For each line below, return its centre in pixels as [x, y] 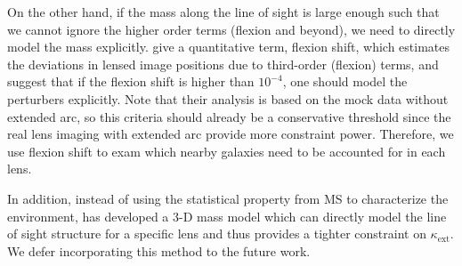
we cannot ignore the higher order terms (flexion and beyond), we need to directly [231, 29]
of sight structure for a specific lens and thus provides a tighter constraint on [217, 234]
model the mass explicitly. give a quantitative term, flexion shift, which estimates [229, 47]
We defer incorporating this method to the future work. [159, 250]
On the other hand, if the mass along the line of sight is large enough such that [223, 12]
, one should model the [345, 81]
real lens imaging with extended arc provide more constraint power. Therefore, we [231, 134]
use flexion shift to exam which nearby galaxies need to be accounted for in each [227, 151]
